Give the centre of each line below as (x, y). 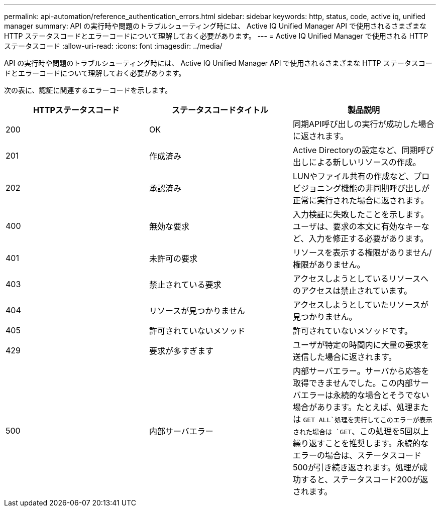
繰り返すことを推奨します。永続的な (361, 443)
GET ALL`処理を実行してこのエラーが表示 (368, 420)
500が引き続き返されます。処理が (356, 467)
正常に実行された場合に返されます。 (361, 200)
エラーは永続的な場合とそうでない (365, 395)
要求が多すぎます (181, 351)
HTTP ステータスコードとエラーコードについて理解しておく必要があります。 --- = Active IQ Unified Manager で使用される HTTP (216, 36)
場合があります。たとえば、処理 (353, 407)
